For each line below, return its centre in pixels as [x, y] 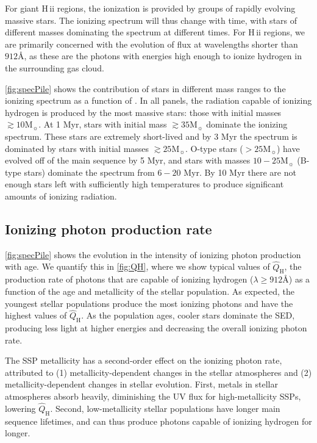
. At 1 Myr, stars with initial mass [103, 124]
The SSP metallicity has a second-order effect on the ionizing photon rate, [144, 360]
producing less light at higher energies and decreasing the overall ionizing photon [156, 328]
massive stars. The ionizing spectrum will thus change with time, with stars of [151, 20]
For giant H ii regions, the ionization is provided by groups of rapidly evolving [150, 8]
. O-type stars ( [214, 148]
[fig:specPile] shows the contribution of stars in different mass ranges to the [145, 88]
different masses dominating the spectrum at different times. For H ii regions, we [155, 32]
